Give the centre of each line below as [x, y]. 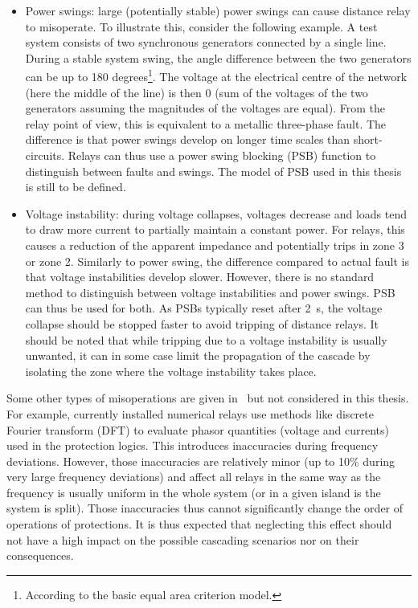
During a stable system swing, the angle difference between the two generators [218, 57]
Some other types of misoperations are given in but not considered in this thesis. [208, 398]
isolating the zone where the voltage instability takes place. [171, 371]
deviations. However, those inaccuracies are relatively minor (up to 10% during [201, 461]
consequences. [40, 555]
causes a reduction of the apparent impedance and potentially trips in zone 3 [215, 245]
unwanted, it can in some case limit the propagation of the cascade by [198, 355]
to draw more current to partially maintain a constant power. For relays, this [215, 229]
